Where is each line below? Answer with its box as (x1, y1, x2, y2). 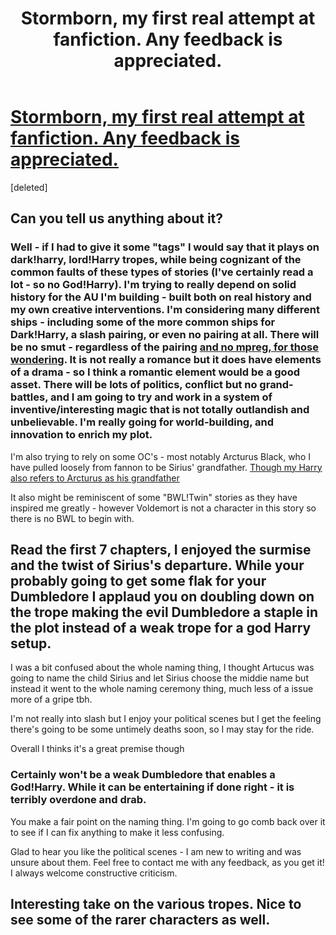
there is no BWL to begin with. (10, 512, 135, 524)
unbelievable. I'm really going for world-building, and (10, 415, 274, 429)
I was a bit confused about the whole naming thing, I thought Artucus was (10, 662, 315, 674)
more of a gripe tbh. (10, 693, 93, 706)
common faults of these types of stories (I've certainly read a (10, 265, 314, 279)
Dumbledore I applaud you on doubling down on (10, 588, 315, 606)
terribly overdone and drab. (10, 793, 147, 807)
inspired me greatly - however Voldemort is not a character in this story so (10, 502, 317, 514)
